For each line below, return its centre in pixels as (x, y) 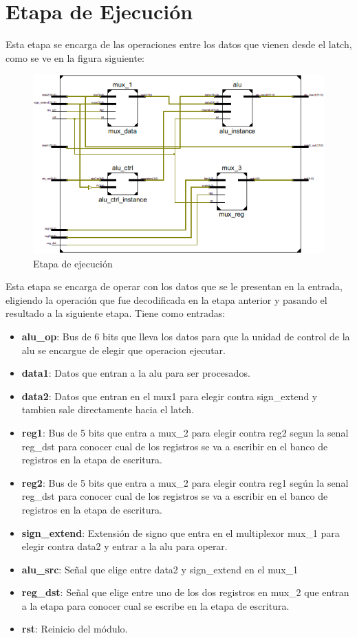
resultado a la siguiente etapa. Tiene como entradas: (116, 313)
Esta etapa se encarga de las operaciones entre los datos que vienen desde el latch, (179, 44)
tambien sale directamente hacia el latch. (108, 409)
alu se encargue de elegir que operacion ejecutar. (123, 350)
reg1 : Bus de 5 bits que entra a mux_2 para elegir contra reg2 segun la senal (185, 432)
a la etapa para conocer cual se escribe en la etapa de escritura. (155, 605)
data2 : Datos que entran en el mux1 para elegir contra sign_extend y (170, 396)
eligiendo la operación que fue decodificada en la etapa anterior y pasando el (166, 299)
